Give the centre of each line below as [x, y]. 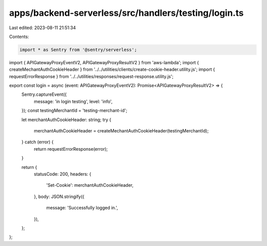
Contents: [19, 37]
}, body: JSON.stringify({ [59, 196]
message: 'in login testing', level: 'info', [73, 101]
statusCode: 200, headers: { [63, 174]
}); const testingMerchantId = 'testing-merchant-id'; [74, 111]
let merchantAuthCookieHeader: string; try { [66, 120]
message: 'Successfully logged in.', [82, 208]
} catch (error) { [38, 142]
